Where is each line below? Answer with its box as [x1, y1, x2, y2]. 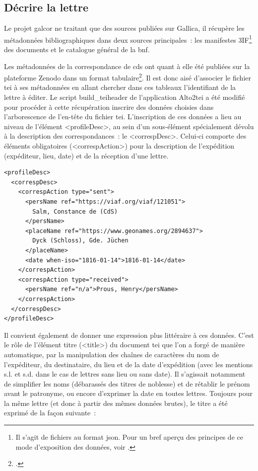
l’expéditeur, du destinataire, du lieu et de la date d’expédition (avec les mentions [4, 359, 253, 369]
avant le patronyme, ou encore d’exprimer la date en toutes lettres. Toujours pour [4, 388, 253, 398]
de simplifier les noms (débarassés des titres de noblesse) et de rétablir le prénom [4, 378, 250, 389]
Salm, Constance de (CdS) [32, 208, 118, 215]
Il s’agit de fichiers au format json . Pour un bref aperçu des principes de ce [15, 432, 243, 442]
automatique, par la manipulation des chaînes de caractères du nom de [4, 349, 219, 359]
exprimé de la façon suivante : [4, 407, 96, 418]
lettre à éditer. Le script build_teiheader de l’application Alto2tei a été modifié [4, 92, 245, 102]
